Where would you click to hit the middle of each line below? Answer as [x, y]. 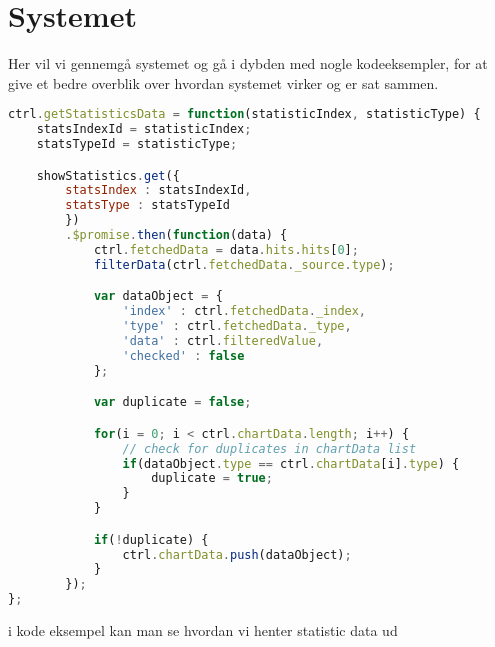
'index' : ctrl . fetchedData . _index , [244, 311]
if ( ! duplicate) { [151, 539]
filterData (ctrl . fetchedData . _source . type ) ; [244, 264]
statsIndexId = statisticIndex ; [144, 129]
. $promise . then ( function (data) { [176, 235]
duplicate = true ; [212, 478]
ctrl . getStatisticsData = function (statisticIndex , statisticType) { [244, 114]
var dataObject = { [158, 296]
